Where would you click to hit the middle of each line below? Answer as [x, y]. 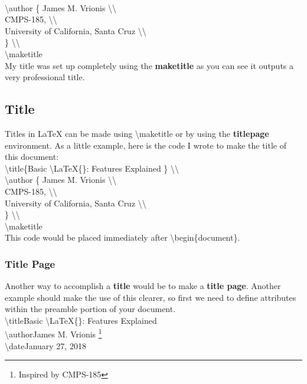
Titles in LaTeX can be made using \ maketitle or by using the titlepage [137, 133]
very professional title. [45, 77]
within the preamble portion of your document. [90, 309]
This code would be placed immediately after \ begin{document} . [123, 237]
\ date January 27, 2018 [45, 345]
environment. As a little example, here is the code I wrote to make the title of [146, 145]
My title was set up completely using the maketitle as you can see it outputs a [149, 65]
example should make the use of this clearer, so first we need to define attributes [151, 297]
